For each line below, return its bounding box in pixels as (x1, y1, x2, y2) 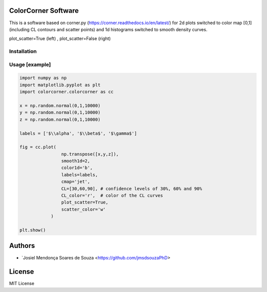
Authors (9, 242, 35, 250)
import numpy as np (19, 75, 67, 81)
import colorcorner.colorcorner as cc (19, 89, 114, 95)
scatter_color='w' (61, 207, 106, 212)
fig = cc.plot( (19, 144, 56, 150)
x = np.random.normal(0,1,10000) (19, 103, 101, 108)
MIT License (9, 281, 35, 287)
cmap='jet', (61, 179, 90, 185)
